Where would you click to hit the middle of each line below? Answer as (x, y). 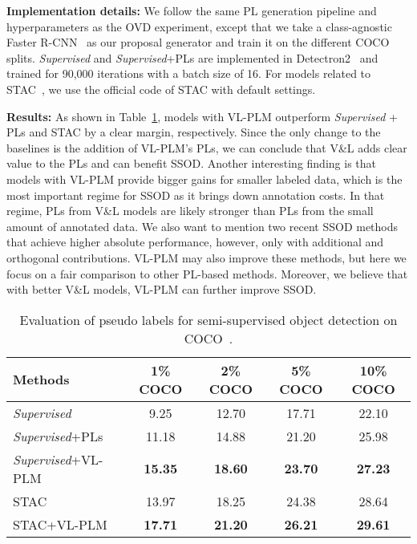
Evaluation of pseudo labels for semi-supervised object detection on (208, 319)
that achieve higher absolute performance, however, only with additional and (195, 242)
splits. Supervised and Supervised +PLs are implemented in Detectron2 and (192, 57)
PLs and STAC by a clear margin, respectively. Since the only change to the (194, 132)
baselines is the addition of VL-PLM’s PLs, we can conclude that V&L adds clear (207, 147)
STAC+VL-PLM (60, 524)
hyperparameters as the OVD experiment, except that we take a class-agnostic (199, 26)
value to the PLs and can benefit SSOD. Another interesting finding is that (191, 163)
